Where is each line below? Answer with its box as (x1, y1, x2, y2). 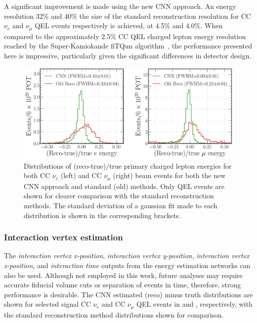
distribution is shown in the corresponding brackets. (24, 210, 181, 220)
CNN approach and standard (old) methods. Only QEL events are (24, 181, 224, 191)
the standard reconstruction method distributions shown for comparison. (4, 309, 224, 320)
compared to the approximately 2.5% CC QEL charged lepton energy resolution (4, 31, 246, 41)
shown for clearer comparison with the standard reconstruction (24, 190, 214, 201)
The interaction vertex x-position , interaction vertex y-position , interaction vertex (4, 250, 250, 261)
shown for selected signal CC (4, 299, 91, 309)
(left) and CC (60, 170, 102, 181)
